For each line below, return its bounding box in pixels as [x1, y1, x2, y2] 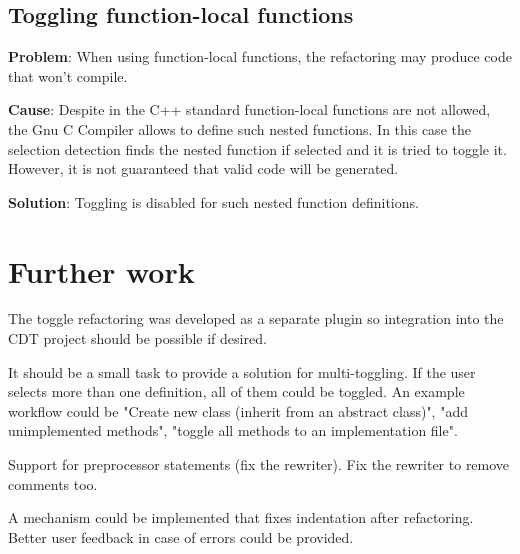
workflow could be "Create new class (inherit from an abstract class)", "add [8, 400, 468, 421]
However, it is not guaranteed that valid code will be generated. [8, 158, 399, 179]
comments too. [8, 473, 98, 494]
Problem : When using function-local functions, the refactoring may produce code [8, 46, 512, 67]
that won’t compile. [8, 65, 128, 86]
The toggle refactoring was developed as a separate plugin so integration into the [8, 308, 504, 329]
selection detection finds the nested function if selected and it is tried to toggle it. [8, 138, 507, 159]
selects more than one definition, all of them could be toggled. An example [8, 381, 465, 402]
